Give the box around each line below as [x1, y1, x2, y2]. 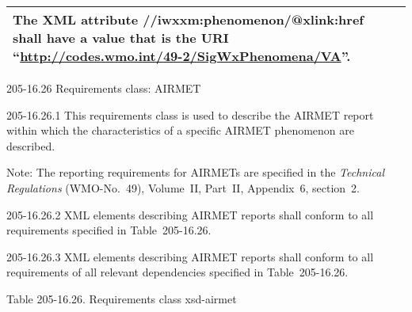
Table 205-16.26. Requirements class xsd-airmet [6, 290, 237, 306]
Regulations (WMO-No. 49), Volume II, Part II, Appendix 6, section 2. [6, 179, 360, 196]
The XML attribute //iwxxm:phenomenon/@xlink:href [13, 10, 364, 29]
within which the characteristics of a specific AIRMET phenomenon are [6, 122, 354, 139]
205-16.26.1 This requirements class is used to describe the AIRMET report [6, 106, 374, 123]
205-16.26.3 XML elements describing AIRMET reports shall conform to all [6, 248, 374, 264]
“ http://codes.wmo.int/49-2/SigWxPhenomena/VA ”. [13, 47, 351, 65]
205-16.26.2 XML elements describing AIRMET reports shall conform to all [6, 206, 374, 223]
